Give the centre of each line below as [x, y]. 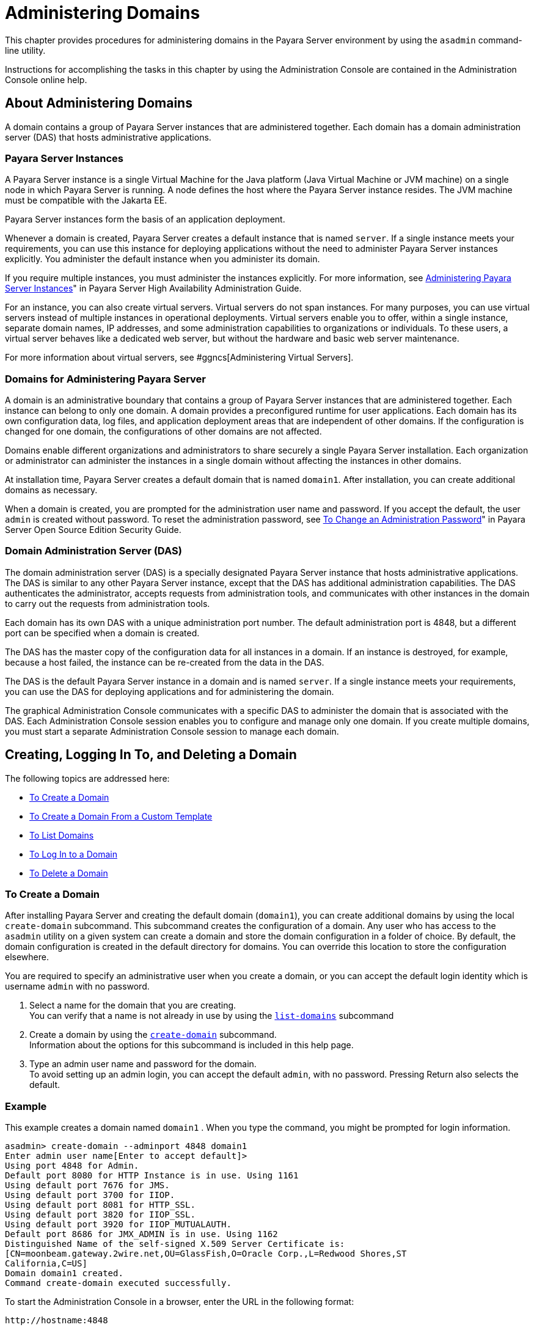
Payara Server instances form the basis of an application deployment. [145, 219]
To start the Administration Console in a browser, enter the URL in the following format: [180, 1302]
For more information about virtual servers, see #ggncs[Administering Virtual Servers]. [179, 358]
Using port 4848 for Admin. [72, 1166]
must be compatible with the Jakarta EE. [86, 200]
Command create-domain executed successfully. [118, 1283]
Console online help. [46, 79]
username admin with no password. [77, 986]
